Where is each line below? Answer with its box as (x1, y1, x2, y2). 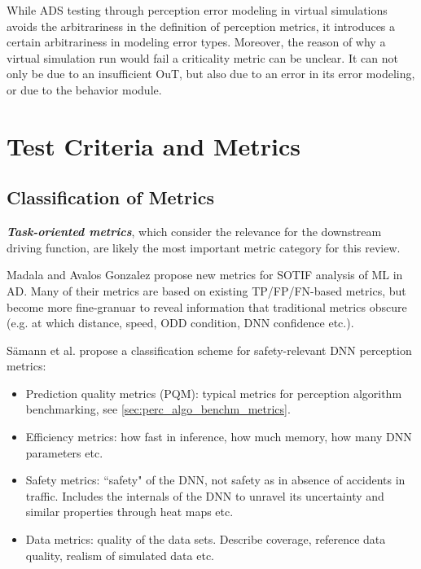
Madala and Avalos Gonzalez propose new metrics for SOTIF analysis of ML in (7, 266, 403, 283)
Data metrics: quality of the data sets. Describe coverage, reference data (25, 531, 386, 548)
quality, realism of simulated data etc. (25, 546, 214, 563)
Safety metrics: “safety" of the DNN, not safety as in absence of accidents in (25, 471, 406, 488)
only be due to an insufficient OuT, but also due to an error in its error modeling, (7, 65, 415, 82)
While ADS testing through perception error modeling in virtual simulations (7, 2, 388, 18)
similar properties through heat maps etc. (25, 503, 234, 520)
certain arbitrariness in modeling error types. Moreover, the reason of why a (7, 33, 386, 50)
